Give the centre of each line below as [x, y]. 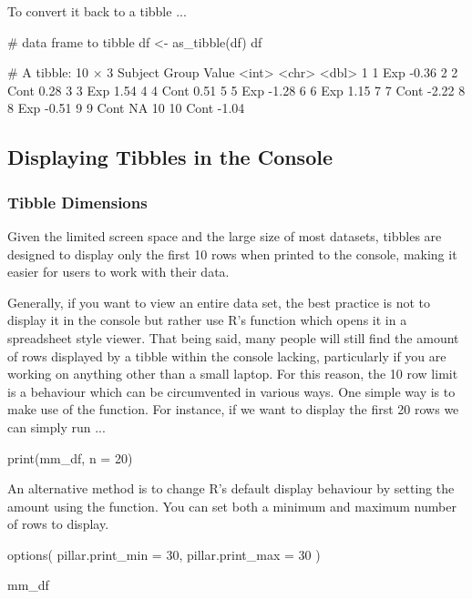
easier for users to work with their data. [118, 272]
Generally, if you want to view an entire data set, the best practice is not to [219, 302]
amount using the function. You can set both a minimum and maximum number [232, 506]
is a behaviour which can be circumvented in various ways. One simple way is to [231, 391]
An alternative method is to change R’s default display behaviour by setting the [231, 488]
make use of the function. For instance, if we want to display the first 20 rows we [233, 409]
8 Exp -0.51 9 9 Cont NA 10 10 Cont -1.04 [126, 108]
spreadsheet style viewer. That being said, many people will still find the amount [233, 337]
